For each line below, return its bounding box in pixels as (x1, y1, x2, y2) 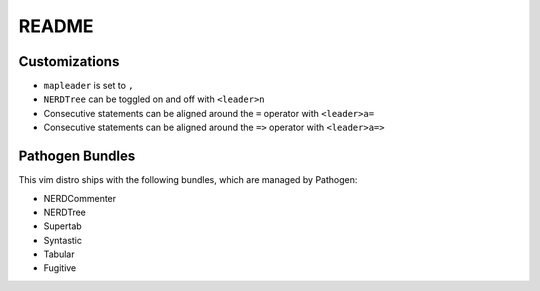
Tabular (43, 248, 75, 260)
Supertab (43, 220, 82, 232)
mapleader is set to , (43, 80, 134, 92)
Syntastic (43, 234, 82, 246)
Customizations (18, 53, 120, 70)
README (18, 15, 94, 37)
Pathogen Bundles (18, 148, 136, 165)
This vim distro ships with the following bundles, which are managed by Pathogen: (18, 174, 358, 186)
